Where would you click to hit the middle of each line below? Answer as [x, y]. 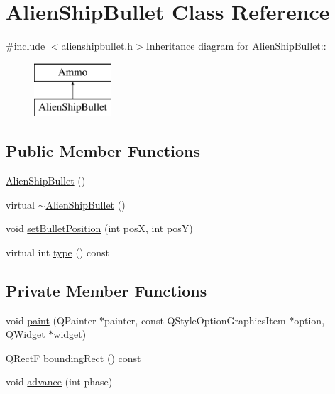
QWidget [26, 334]
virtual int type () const [57, 252]
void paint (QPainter [51, 320]
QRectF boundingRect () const [73, 357]
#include [26, 46]
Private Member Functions [106, 290]
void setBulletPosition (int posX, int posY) [99, 228]
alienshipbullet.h [97, 46]
